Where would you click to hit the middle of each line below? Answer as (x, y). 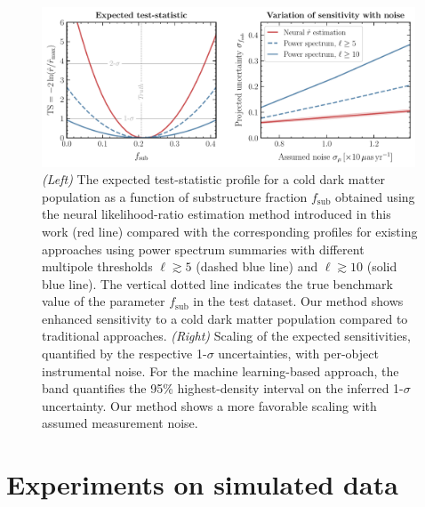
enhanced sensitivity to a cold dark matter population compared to (225, 318)
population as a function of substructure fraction (175, 196)
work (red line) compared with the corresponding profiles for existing (230, 231)
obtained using (375, 196)
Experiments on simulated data (202, 484)
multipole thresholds (97, 266)
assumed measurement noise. (120, 423)
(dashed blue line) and (257, 266)
